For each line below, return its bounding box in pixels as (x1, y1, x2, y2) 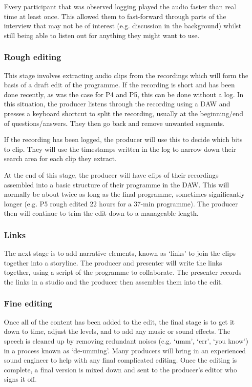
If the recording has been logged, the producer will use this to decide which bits (4, 134, 243, 144)
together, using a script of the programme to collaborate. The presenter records (4, 267, 242, 277)
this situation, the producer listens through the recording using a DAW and (4, 99, 231, 109)
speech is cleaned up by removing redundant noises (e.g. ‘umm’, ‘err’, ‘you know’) (4, 335, 249, 346)
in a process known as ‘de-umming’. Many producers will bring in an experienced (4, 345, 246, 355)
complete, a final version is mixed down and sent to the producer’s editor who (4, 364, 237, 374)
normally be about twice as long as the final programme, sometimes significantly (4, 189, 245, 199)
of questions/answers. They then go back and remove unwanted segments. (4, 118, 225, 128)
